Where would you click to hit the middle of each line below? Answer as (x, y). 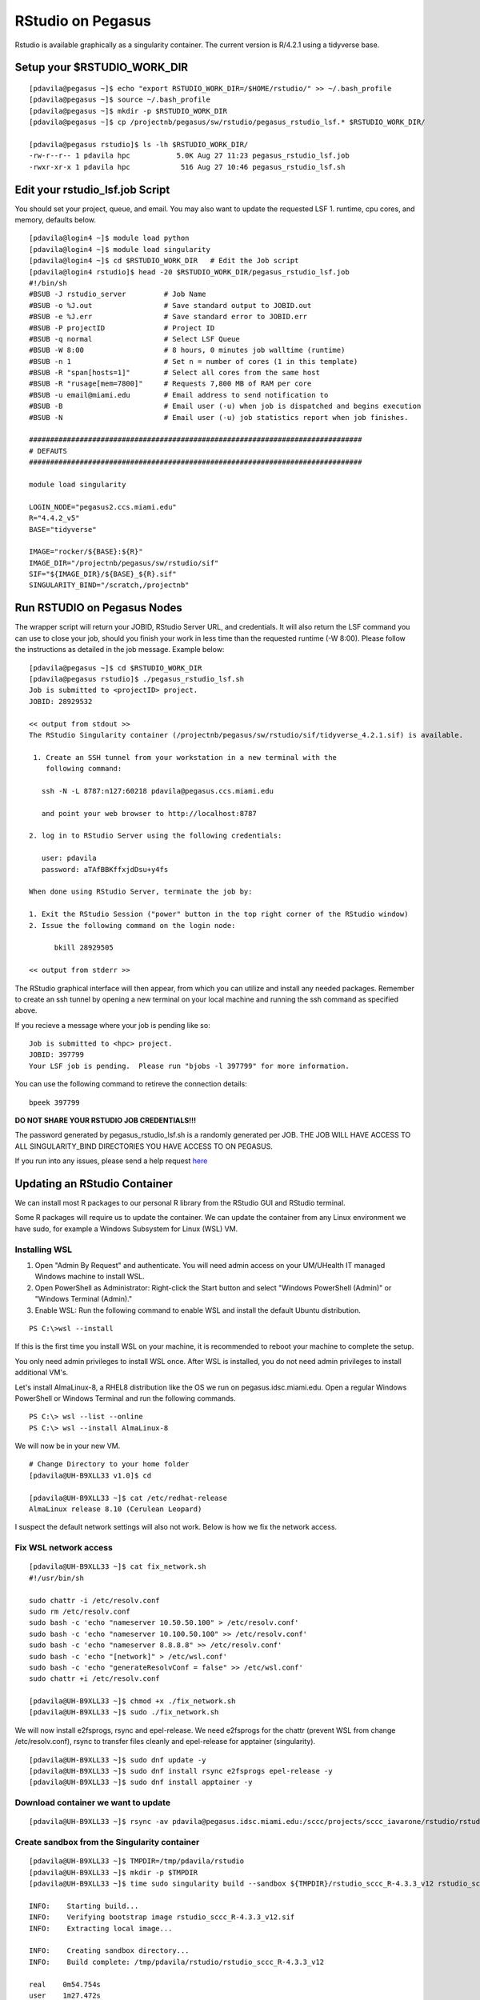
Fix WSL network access (64, 1548)
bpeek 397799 (54, 1102)
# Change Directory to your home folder (109, 1464)
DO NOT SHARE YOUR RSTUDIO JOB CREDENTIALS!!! (106, 1121)
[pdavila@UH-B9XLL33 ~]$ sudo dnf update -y (118, 1760)
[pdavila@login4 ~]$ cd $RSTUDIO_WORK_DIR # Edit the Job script (164, 261)
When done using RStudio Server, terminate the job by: (141, 892)
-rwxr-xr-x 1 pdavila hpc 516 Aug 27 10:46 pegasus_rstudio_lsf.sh (187, 167)
